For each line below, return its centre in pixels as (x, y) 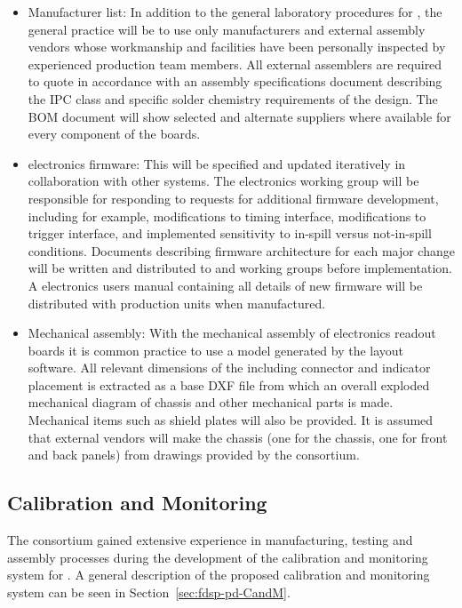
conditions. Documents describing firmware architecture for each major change (241, 250)
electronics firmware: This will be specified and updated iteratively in (217, 163)
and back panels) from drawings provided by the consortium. (194, 455)
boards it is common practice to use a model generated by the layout (216, 350)
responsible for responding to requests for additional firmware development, (233, 198)
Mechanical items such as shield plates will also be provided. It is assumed (231, 420)
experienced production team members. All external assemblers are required (235, 64)
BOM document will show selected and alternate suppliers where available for (239, 116)
